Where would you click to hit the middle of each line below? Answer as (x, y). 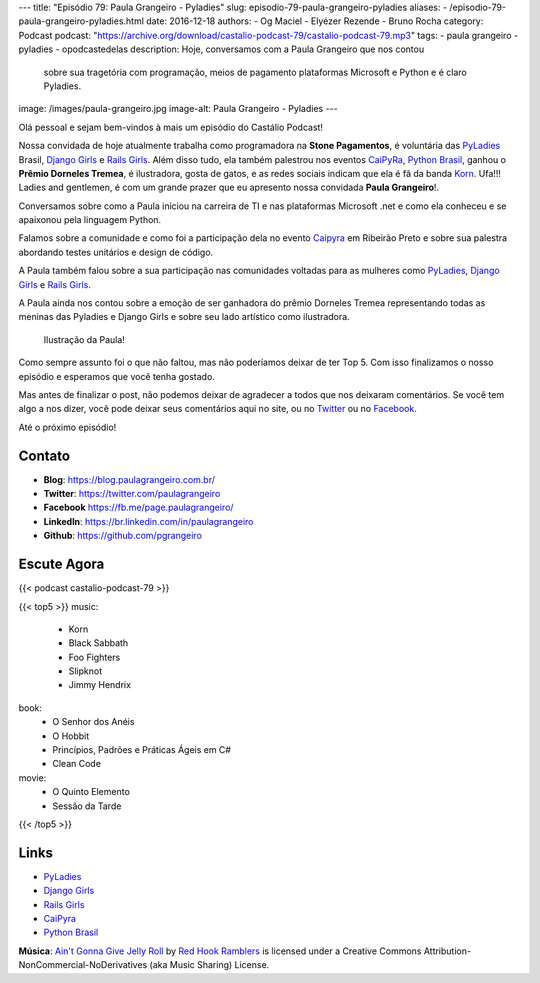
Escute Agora (61, 564)
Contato (44, 455)
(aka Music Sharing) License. (209, 965)
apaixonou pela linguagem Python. (90, 220)
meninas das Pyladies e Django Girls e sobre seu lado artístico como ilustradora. (184, 317)
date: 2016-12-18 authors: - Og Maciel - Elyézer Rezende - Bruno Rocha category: (315, 21)
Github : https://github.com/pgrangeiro (122, 536)
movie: (32, 777)
